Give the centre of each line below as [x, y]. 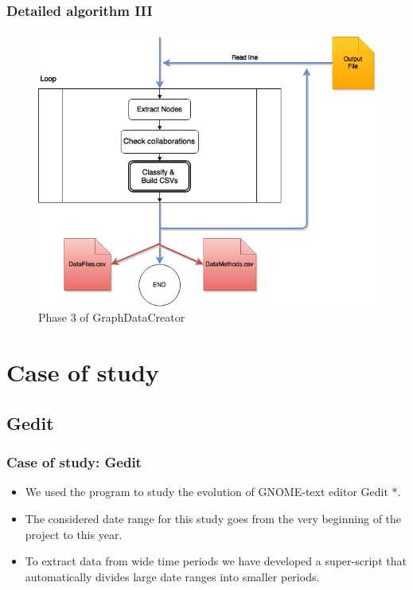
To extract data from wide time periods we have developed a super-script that [216, 561]
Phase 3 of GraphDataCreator [112, 317]
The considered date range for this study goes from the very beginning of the [213, 518]
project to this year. [74, 534]
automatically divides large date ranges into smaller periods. [172, 576]
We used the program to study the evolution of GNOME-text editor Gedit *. [213, 492]
